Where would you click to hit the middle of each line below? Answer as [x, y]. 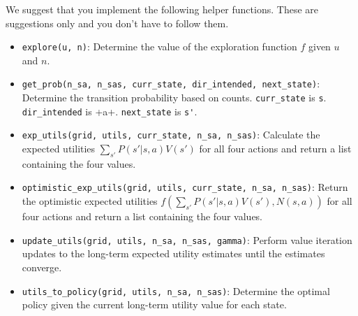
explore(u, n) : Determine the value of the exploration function [159, 46]
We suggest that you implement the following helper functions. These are [162, 9]
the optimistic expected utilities [90, 201]
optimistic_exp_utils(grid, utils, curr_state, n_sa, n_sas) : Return [185, 187]
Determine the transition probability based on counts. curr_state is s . [174, 98]
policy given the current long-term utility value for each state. [154, 304]
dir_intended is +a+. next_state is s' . [110, 111]
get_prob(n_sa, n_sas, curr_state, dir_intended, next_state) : [171, 84]
